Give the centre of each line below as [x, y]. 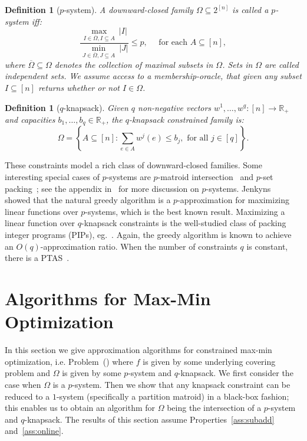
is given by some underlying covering [209, 361]
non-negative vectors [175, 107]
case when [23, 384]
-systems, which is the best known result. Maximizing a [185, 211]
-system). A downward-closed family [128, 9]
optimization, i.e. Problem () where [69, 361]
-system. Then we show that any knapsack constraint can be [181, 384]
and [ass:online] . [34, 431]
